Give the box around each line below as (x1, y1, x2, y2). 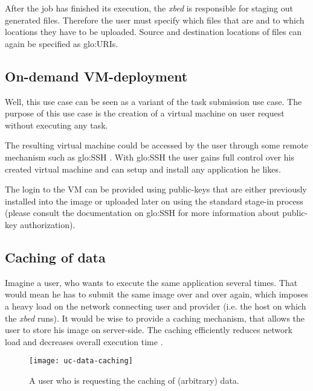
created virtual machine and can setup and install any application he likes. (5, 162, 281, 175)
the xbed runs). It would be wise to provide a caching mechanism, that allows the (5, 311, 305, 324)
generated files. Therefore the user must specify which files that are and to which (5, 13, 305, 26)
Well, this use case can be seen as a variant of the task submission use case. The (5, 95, 302, 107)
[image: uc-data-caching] (29, 357, 133, 366)
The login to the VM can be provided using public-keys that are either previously (5, 183, 307, 195)
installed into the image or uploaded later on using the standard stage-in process (5, 194, 303, 207)
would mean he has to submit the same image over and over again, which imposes (5, 288, 308, 300)
